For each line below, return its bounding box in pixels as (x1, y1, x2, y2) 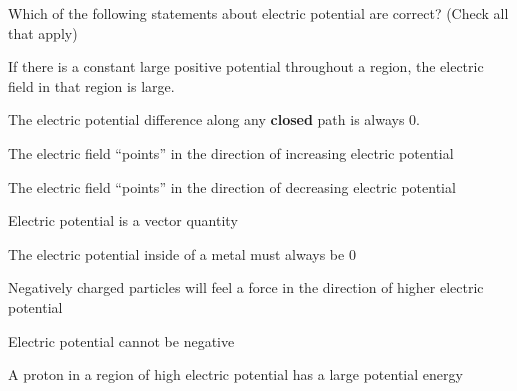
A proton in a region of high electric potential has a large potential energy (8, 364, 463, 385)
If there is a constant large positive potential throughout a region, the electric (8, 56, 484, 77)
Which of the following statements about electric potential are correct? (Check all (8, 3, 509, 23)
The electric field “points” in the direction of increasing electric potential (8, 142, 454, 163)
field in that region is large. (8, 75, 175, 96)
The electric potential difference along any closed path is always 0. (8, 109, 421, 130)
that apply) (8, 22, 78, 43)
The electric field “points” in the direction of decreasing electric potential (8, 176, 456, 197)
